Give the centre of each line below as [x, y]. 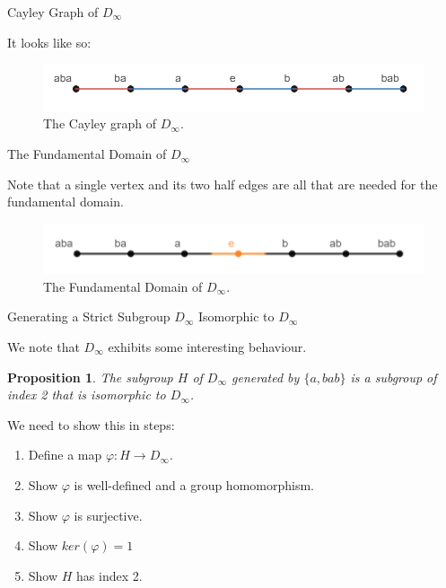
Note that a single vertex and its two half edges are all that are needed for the [223, 184]
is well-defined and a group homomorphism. [194, 484]
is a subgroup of [394, 377]
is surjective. [108, 515]
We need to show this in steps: [91, 424]
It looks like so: [49, 42]
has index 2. [109, 575]
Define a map [65, 455]
